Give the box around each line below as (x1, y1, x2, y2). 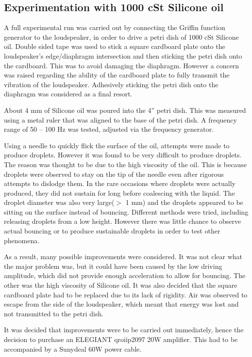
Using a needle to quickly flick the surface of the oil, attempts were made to (4, 140, 230, 150)
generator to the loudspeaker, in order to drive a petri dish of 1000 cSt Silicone (4, 31, 239, 42)
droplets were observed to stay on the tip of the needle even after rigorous (4, 169, 224, 179)
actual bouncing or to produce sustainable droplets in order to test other (4, 226, 220, 236)
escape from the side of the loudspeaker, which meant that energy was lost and (4, 299, 239, 309)
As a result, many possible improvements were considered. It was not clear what (4, 251, 243, 262)
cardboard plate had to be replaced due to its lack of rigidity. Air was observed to (4, 289, 248, 299)
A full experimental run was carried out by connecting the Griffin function (4, 22, 225, 32)
